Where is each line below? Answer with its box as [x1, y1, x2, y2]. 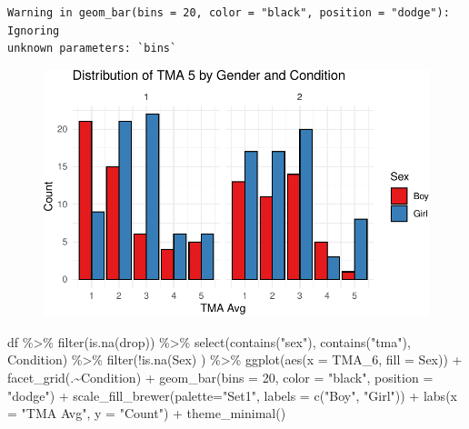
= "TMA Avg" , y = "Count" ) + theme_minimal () [7, 404, 286, 423]
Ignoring [7, 24, 60, 37]
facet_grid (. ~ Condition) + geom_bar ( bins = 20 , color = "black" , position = [7, 367, 434, 386]
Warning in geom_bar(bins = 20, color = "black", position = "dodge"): [7, 6, 450, 19]
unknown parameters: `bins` [7, 42, 177, 55]
